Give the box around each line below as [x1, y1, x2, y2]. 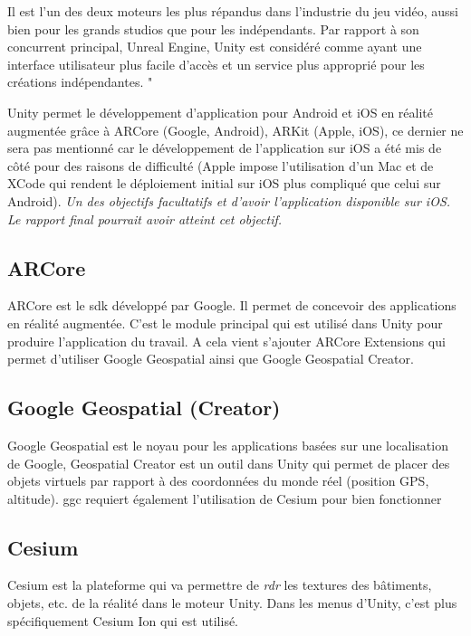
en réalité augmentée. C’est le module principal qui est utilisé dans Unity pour [7, 313, 443, 332]
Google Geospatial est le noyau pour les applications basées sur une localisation [7, 435, 448, 454]
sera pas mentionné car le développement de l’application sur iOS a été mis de [7, 138, 442, 157]
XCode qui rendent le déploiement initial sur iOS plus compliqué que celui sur [7, 174, 441, 193]
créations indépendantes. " [7, 72, 153, 91]
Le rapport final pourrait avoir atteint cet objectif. [7, 209, 283, 228]
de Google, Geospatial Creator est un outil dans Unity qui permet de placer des [7, 453, 450, 472]
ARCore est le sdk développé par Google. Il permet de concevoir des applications [7, 296, 457, 315]
